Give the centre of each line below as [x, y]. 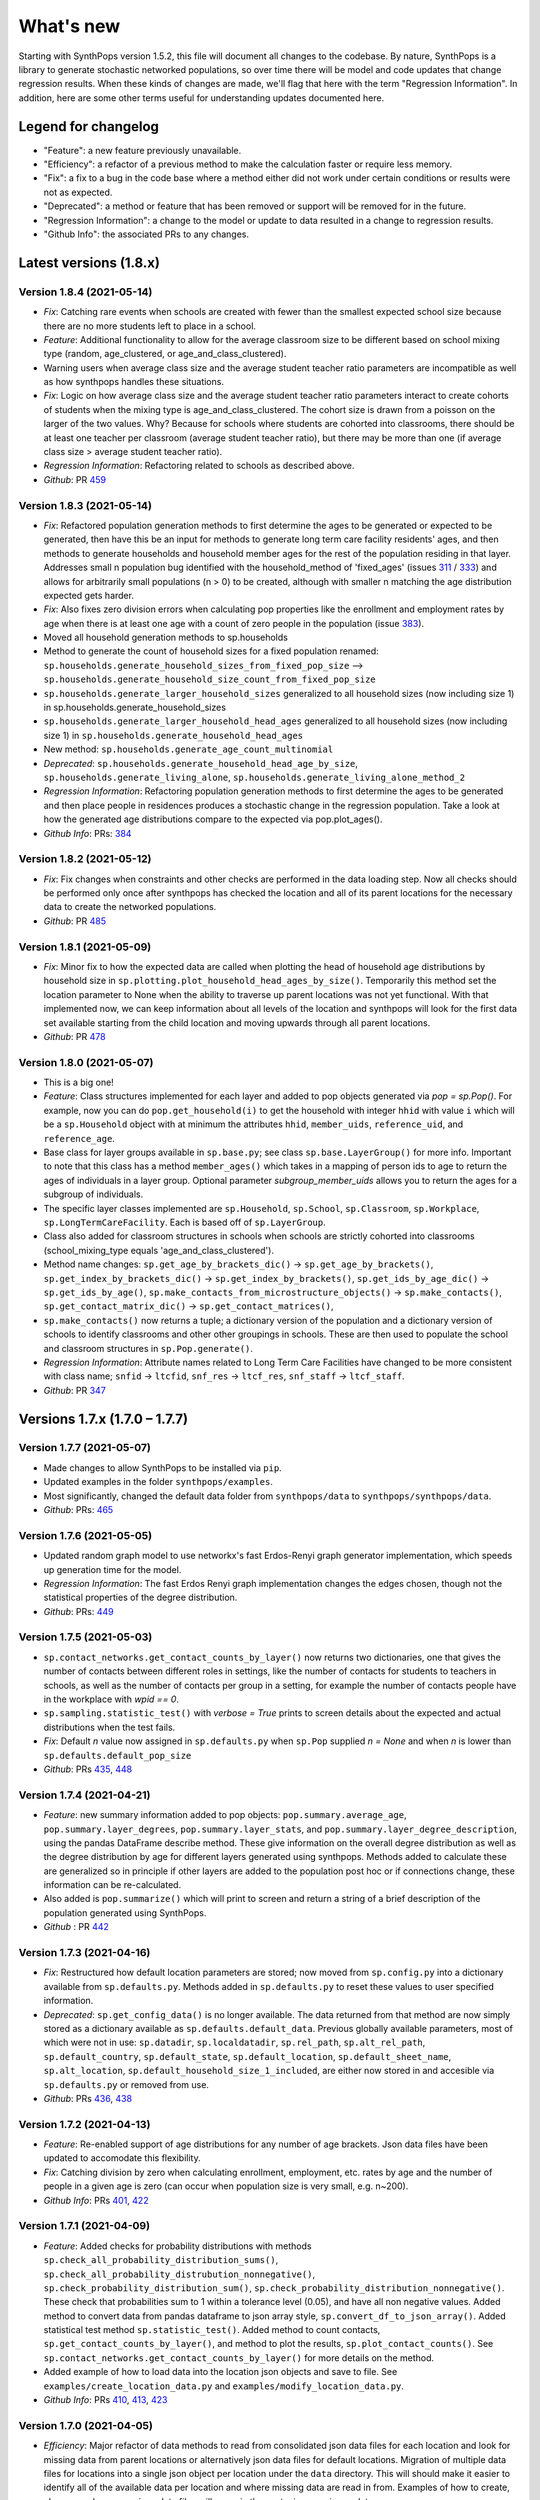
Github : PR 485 [75, 921]
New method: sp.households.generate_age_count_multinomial [188, 749]
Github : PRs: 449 [78, 1611]
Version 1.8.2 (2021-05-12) [85, 859]
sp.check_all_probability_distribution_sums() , [161, 2260]
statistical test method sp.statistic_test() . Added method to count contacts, [212, 2330]
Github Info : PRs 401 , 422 [96, 2200]
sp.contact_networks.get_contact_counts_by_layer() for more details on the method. [239, 2357]
